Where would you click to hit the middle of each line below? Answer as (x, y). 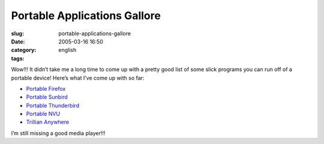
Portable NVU (43, 114)
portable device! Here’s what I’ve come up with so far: (78, 78)
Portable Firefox (46, 88)
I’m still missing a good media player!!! (58, 133)
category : (24, 50)
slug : (17, 33)
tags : (18, 58)
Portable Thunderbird (52, 105)
